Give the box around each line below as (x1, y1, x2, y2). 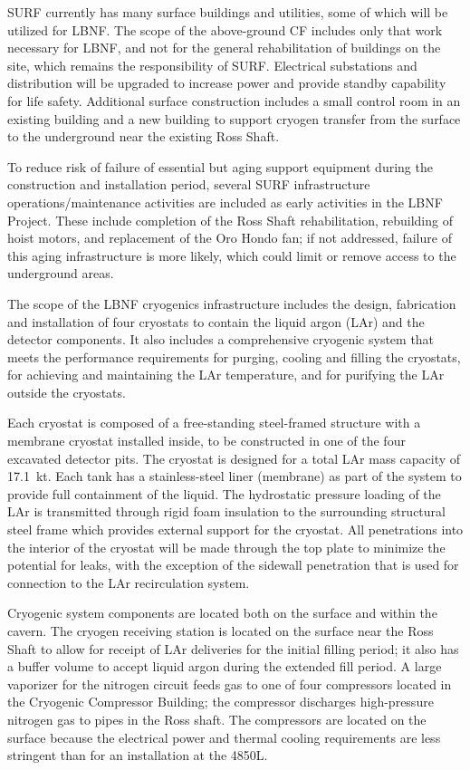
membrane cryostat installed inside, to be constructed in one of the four (7, 431, 406, 450)
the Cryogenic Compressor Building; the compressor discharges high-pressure (7, 692, 434, 711)
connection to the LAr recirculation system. (7, 573, 250, 592)
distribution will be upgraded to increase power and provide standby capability (7, 73, 446, 92)
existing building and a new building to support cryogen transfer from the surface (7, 109, 461, 128)
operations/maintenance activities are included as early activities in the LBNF (7, 192, 443, 211)
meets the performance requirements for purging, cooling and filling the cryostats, (7, 347, 461, 366)
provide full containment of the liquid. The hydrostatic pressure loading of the (7, 484, 441, 503)
